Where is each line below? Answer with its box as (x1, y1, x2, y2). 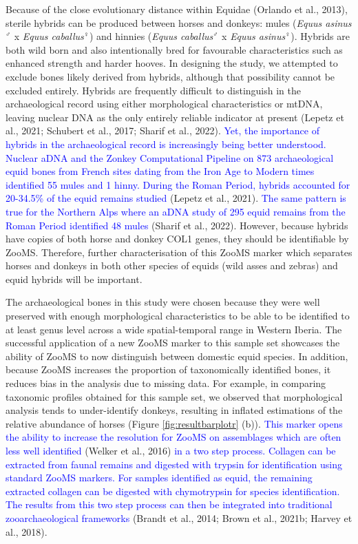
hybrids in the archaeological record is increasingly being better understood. (6, 136, 326, 151)
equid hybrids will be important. (6, 271, 143, 286)
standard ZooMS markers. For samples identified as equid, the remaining (6, 470, 313, 485)
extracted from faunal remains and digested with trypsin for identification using (6, 457, 343, 471)
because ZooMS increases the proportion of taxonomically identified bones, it (6, 362, 331, 377)
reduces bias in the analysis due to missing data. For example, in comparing (6, 376, 326, 390)
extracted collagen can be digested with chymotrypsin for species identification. (6, 483, 340, 498)
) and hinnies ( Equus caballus (89, 29, 213, 43)
